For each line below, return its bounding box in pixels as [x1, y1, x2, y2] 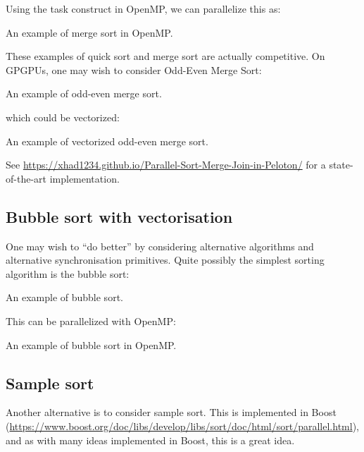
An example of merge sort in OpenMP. [6, 25, 173, 39]
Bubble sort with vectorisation [6, 205, 233, 227]
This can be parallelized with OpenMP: [6, 313, 176, 328]
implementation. [49, 171, 120, 185]
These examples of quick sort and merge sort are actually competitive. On [6, 49, 325, 63]
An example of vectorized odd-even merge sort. [6, 133, 208, 148]
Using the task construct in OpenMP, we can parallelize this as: [6, 1, 281, 16]
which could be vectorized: [6, 109, 120, 124]
